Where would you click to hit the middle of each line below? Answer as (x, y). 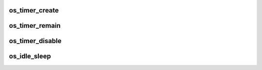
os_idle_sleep (30, 56)
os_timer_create (34, 10)
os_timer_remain (35, 26)
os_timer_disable (35, 41)
